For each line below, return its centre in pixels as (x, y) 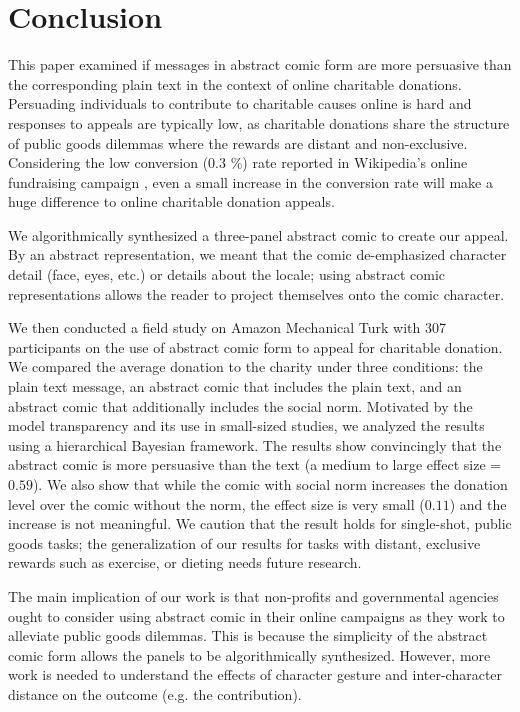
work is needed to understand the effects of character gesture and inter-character (255, 674)
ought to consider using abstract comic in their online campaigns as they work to (256, 615)
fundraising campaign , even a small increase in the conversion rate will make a (250, 181)
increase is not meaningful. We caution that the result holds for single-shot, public (260, 523)
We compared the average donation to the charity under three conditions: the (245, 366)
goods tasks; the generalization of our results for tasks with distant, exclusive (244, 542)
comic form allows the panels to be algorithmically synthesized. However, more (249, 654)
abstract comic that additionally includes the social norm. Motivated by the (240, 405)
